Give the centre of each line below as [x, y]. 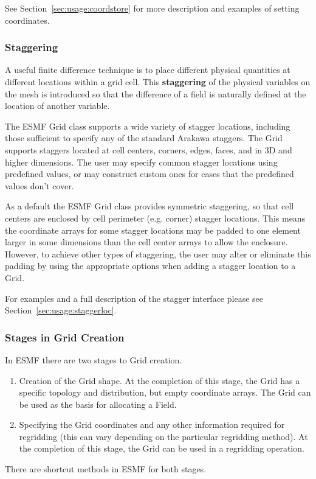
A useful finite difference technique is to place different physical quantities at [148, 70]
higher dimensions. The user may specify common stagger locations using [141, 162]
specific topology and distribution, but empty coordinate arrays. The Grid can [165, 392]
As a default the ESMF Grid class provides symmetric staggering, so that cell [149, 206]
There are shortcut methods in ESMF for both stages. [106, 469]
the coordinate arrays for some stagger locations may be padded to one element [153, 230]
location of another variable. [57, 106]
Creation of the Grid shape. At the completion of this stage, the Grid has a [160, 380]
